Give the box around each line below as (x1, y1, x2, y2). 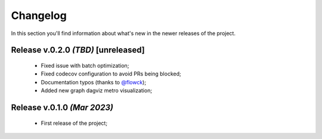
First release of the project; (41, 119, 107, 127)
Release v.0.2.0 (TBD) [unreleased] (11, 45, 145, 55)
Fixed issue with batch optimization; (41, 62, 129, 69)
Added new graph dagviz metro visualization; (41, 87, 152, 94)
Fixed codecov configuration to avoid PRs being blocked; (41, 70, 181, 77)
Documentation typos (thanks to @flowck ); (41, 78, 146, 86)
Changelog (11, 9, 67, 22)
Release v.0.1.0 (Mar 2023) (11, 102, 113, 112)
